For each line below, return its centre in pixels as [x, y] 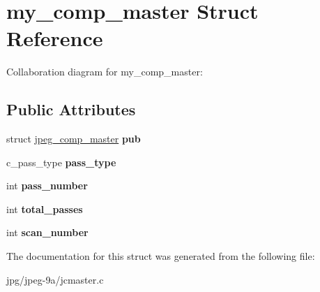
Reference [55, 38]
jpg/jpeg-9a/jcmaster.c [55, 279]
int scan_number [47, 232]
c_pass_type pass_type [61, 162]
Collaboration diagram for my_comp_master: [105, 72]
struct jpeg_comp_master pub [74, 139]
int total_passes [45, 209]
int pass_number [47, 185]
